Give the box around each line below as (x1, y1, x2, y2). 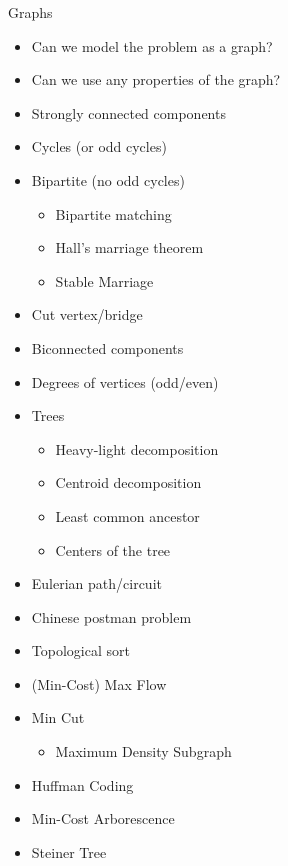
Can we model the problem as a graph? (31, 35, 273, 56)
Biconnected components (31, 337, 184, 358)
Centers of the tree (55, 539, 171, 560)
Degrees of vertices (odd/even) (31, 371, 219, 392)
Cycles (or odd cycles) (31, 136, 167, 157)
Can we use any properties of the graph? (31, 69, 281, 90)
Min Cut (31, 707, 85, 728)
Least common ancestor (55, 505, 200, 526)
